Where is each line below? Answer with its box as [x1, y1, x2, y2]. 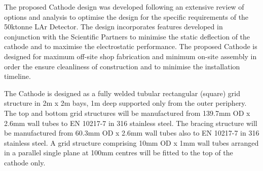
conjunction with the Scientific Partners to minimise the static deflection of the [4, 31, 250, 41]
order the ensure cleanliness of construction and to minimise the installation [4, 61, 240, 71]
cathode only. [4, 157, 46, 167]
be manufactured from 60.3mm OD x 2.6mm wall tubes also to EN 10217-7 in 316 [4, 127, 259, 138]
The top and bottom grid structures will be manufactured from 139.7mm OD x [4, 107, 250, 118]
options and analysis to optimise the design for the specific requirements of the [4, 11, 249, 22]
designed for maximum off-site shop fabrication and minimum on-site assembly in [4, 51, 257, 61]
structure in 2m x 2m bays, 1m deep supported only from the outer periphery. [4, 98, 247, 108]
